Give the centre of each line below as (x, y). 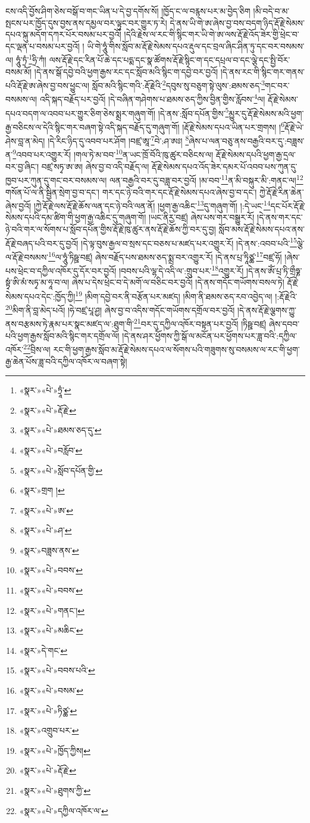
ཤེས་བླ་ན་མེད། (25, 140)
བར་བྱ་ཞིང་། (22, 166)
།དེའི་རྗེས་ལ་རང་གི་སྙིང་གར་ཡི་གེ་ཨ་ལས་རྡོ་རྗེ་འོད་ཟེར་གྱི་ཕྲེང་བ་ (212, 34)
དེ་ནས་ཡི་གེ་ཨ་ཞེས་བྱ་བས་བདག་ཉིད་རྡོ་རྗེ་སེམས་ (237, 22)
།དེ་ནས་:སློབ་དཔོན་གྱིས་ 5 (193, 112)
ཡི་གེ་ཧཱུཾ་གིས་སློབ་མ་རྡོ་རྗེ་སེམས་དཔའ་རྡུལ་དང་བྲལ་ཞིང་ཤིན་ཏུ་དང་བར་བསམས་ (196, 46)
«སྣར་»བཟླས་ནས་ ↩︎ (49, 550)
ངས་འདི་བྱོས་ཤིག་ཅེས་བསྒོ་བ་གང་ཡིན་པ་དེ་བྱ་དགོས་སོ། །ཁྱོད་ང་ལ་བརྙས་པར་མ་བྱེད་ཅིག (128, 11)
